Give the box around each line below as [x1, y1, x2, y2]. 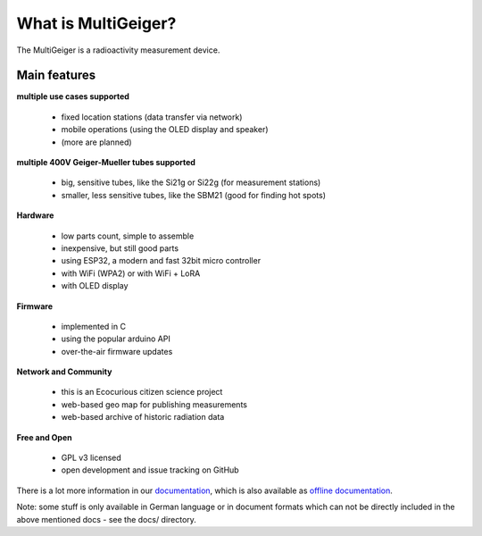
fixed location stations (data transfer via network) [61, 112, 243, 122]
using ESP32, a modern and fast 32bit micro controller [61, 255, 262, 266]
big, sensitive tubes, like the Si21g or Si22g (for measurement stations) [61, 177, 321, 188]
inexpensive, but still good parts [61, 242, 179, 254]
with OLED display [61, 281, 129, 291]
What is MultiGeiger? [16, 13, 177, 33]
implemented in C [61, 321, 127, 331]
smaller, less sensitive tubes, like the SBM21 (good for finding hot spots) [61, 189, 326, 200]
